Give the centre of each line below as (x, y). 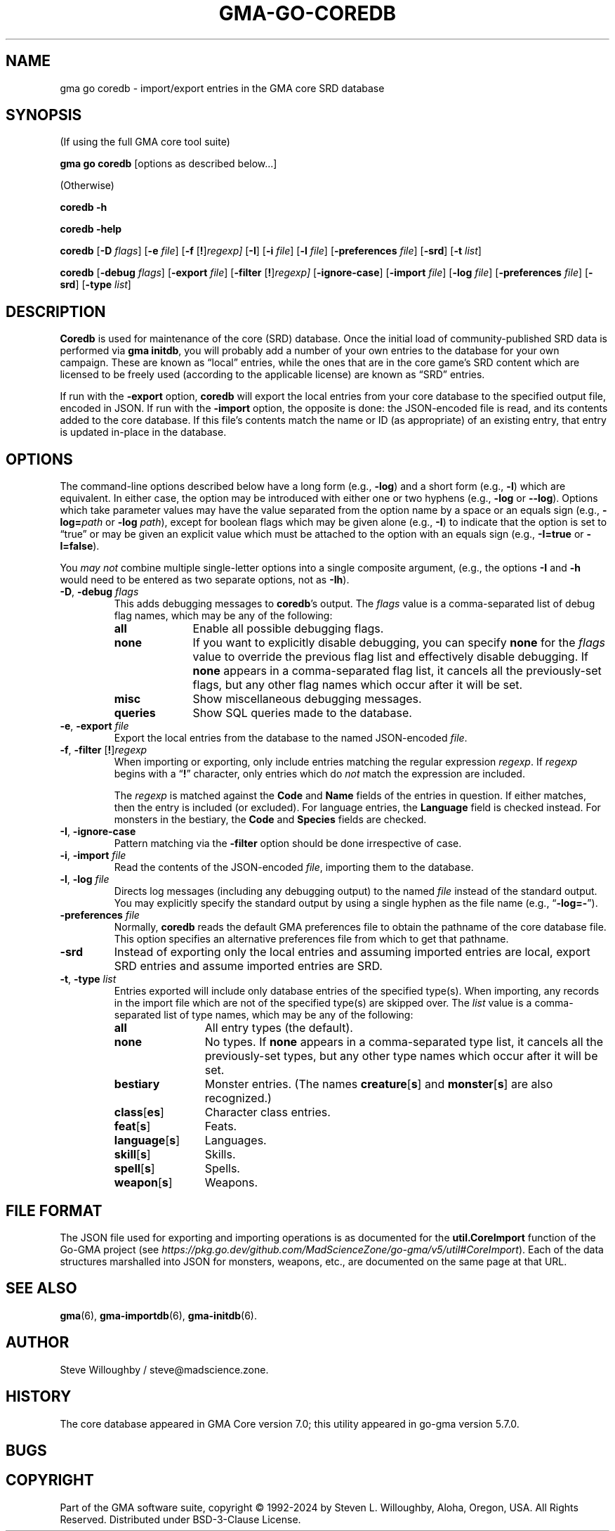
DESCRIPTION (56, 311)
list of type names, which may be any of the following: (289, 1015)
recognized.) (238, 1098)
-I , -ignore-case (98, 832)
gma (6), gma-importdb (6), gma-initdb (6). (158, 1315)
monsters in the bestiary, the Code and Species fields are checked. (270, 820)
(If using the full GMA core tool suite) (145, 142)
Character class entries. (267, 1112)
